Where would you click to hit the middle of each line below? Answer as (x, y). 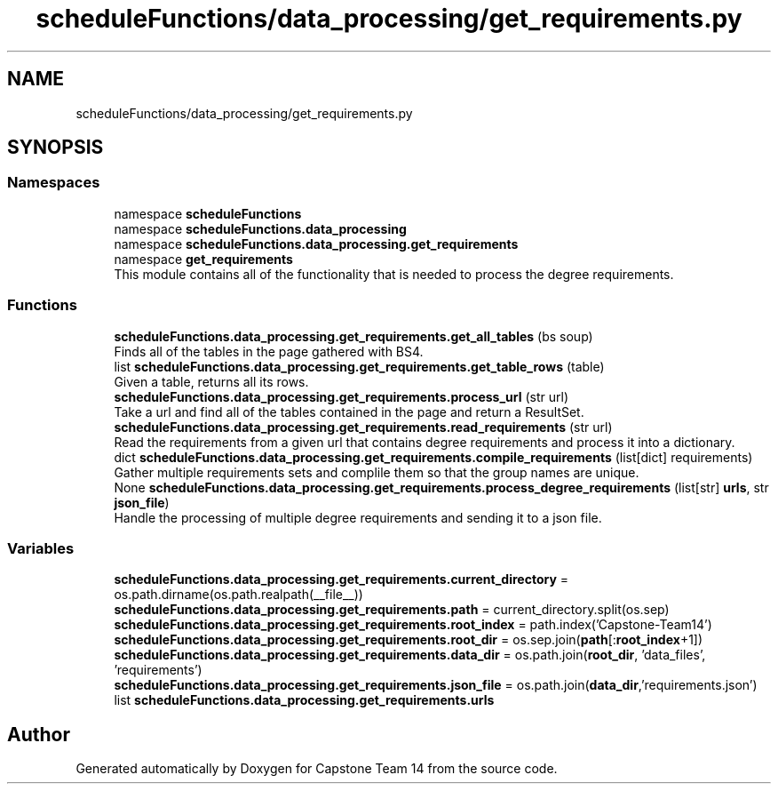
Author (39, 734)
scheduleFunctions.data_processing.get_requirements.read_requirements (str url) (363, 427)
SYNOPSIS (56, 148)
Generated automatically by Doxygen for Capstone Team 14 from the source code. (317, 769)
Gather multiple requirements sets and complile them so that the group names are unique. (377, 472)
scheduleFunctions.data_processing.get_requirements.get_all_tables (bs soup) (353, 336)
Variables (41, 548)
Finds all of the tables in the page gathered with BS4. (269, 351)
